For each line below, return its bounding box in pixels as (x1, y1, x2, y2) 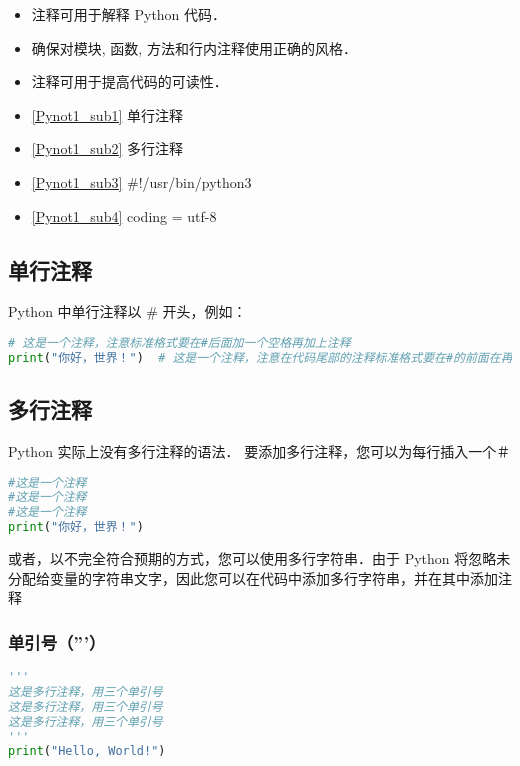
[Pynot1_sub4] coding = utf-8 (31, 205, 217, 226)
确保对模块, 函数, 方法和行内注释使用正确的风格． (31, 37, 357, 58)
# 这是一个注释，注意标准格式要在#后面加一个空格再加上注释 (8, 335, 351, 350)
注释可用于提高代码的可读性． (31, 71, 228, 92)
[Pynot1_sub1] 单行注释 (31, 104, 183, 125)
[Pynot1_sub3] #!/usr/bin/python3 (31, 171, 252, 192)
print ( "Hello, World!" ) (8, 744, 166, 759)
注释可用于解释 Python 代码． (31, 4, 227, 24)
